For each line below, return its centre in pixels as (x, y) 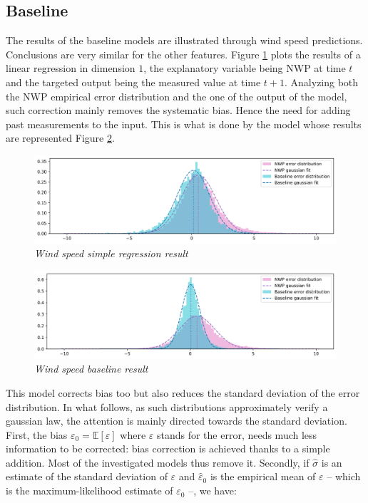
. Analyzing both (322, 82)
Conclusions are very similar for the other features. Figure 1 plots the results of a (183, 54)
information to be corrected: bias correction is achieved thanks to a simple (168, 448)
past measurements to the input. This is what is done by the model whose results (184, 124)
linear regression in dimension (71, 68)
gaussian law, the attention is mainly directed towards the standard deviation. (177, 421)
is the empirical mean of (263, 476)
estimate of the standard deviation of (87, 476)
